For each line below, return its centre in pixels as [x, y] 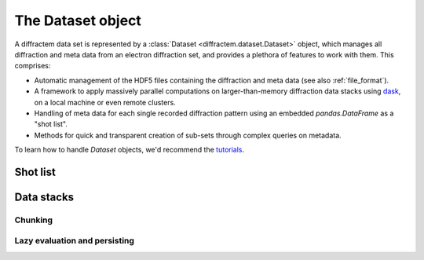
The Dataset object [78, 20]
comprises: [33, 66]
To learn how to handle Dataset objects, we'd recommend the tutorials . [130, 150]
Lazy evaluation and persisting [75, 241]
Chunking [34, 220]
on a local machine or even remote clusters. [105, 102]
